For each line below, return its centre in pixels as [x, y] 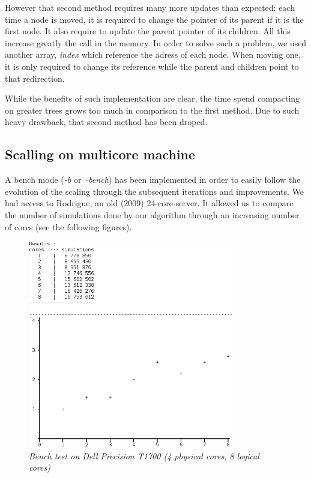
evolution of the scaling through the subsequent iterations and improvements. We [154, 191]
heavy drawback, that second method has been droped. [106, 122]
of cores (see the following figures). [68, 226]
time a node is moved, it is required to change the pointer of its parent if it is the [154, 19]
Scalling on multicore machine [100, 154]
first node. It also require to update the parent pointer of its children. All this [148, 31]
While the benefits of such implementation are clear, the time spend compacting [152, 98]
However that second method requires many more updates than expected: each [150, 7]
